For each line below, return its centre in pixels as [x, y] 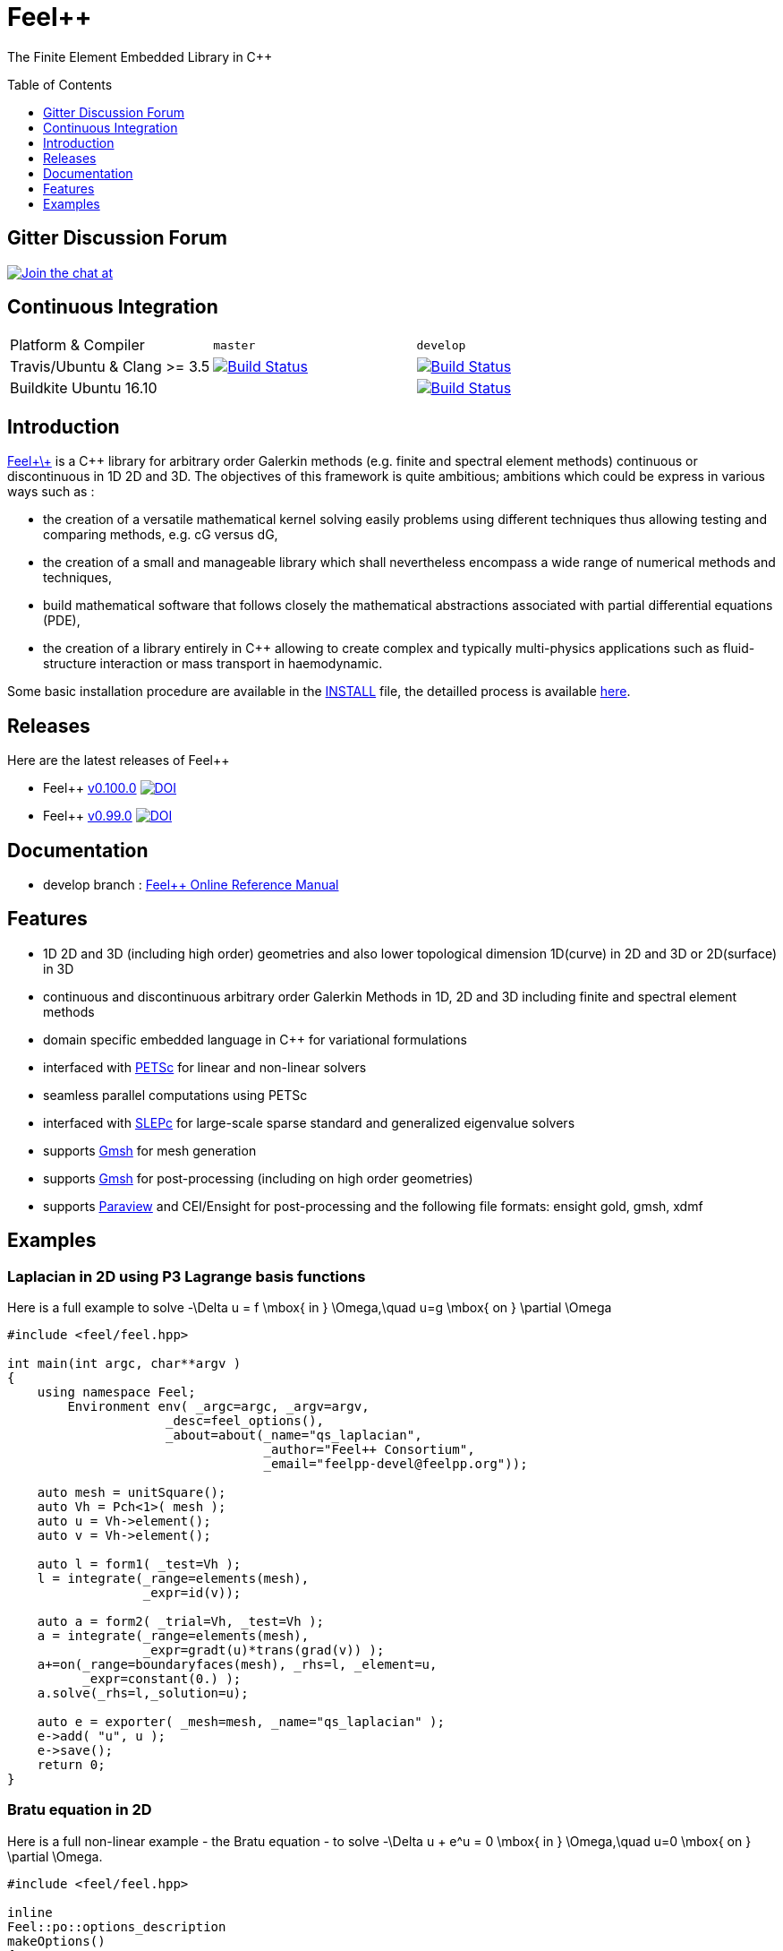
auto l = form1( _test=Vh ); [139, 1564]
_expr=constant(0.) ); [162, 1679]
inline [30, 1912]
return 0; [71, 1765]
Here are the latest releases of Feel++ [119, 761]
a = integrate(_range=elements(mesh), [173, 1636]
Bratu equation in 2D [80, 1810]
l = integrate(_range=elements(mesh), [173, 1579]
